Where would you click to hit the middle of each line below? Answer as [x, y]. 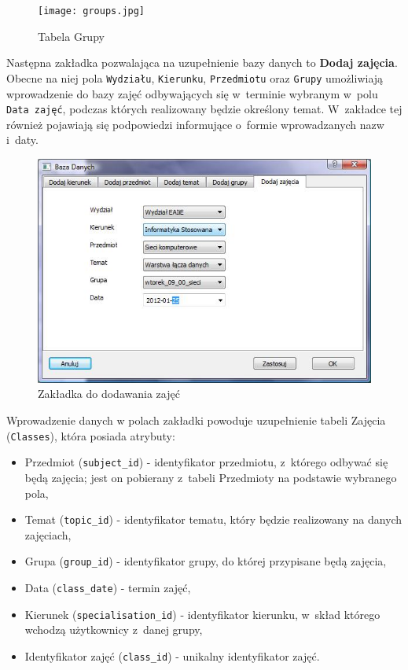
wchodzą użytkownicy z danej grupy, [114, 630]
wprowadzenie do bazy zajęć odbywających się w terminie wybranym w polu [192, 93]
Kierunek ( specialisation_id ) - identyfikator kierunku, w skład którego [202, 614]
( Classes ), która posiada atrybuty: [91, 435]
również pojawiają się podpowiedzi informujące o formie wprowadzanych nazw [195, 124]
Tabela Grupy [71, 36]
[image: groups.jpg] [92, 11]
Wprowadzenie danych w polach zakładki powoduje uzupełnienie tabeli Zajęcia [196, 420]
